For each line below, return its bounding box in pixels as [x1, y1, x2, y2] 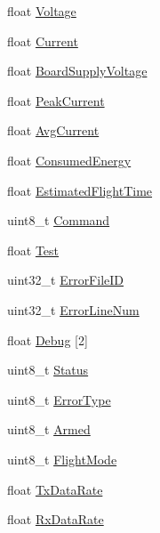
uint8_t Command [7, 211, 110, 230]
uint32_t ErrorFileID [7, 271, 124, 289]
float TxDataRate [7, 480, 103, 498]
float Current [7, 31, 78, 50]
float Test [7, 240, 60, 259]
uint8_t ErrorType [7, 390, 111, 408]
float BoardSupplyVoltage [7, 61, 148, 80]
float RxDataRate [7, 510, 104, 529]
